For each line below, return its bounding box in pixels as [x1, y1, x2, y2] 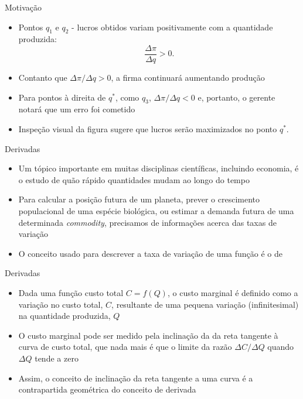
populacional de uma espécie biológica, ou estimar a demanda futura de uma [18, 205, 294, 216]
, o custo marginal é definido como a [167, 286, 298, 298]
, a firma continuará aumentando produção [111, 71, 265, 84]
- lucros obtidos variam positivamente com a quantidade [72, 20, 273, 33]
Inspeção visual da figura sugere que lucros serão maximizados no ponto [18, 123, 277, 135]
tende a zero [35, 352, 79, 364]
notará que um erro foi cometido [18, 103, 135, 115]
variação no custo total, [18, 298, 103, 310]
